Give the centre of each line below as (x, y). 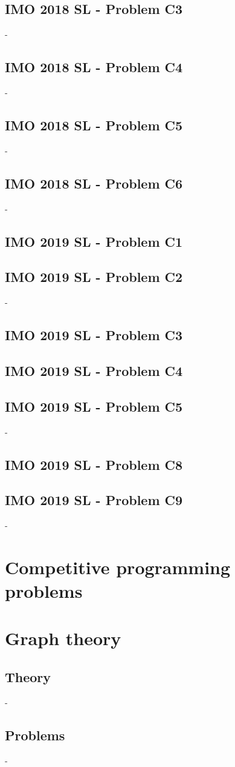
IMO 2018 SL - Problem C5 (94, 125)
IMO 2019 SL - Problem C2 (94, 277)
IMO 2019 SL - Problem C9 (94, 500)
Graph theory (63, 638)
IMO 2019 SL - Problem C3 (94, 335)
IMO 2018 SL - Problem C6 (94, 183)
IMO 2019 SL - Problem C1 (94, 241)
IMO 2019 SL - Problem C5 (94, 406)
